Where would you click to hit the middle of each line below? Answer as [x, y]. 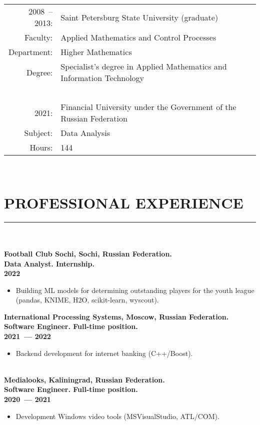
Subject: [38, 133]
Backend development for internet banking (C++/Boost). [104, 353]
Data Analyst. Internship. [49, 263]
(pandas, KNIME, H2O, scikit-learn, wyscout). [87, 300]
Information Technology [102, 78]
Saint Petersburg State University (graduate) [139, 17]
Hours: [41, 147]
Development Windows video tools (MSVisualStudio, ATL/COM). [117, 416]
